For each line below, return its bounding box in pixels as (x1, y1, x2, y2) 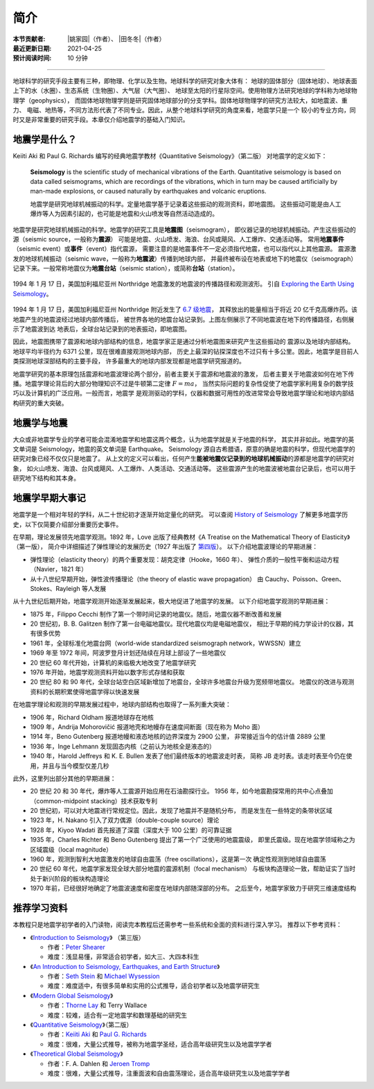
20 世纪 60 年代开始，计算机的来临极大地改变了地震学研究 (30, 658, 197, 667)
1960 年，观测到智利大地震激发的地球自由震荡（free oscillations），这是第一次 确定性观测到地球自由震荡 (30, 855, 327, 864)
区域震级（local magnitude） (30, 845, 113, 853)
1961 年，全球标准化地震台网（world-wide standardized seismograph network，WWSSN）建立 (30, 639, 301, 647)
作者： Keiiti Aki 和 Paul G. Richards (47, 1030, 147, 1038)
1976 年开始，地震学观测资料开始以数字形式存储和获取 (30, 668, 185, 676)
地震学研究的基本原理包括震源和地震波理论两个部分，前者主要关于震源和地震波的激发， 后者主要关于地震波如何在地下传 (12, 370, 355, 378)
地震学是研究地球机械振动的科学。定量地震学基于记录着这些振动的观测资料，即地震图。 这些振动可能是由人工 (30, 200, 341, 208)
